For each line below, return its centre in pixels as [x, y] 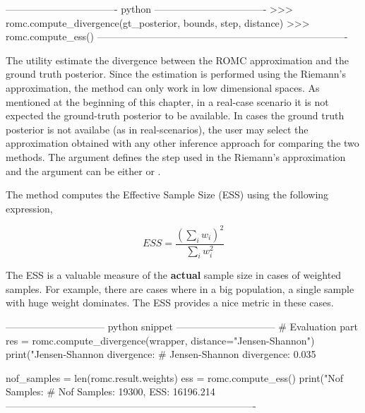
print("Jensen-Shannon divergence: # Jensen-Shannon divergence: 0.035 [161, 354]
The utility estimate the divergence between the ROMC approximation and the [178, 60]
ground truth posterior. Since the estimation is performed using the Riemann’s [176, 74]
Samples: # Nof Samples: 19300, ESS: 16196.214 [110, 391]
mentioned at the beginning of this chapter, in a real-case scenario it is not [167, 101]
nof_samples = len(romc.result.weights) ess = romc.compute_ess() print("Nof [175, 377]
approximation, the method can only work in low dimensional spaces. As [163, 87]
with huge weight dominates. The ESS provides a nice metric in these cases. [170, 303]
